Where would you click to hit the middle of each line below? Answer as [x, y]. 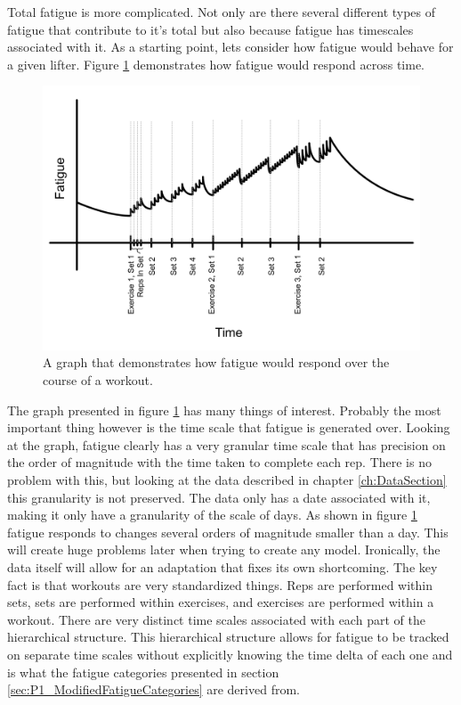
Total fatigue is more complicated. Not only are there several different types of [222, 12]
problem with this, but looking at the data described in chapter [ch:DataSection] [227, 480]
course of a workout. [98, 380]
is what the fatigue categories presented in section [143, 672]
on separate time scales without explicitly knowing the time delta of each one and [230, 654]
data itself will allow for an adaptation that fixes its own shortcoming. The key [222, 566]
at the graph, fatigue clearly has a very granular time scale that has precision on [226, 444]
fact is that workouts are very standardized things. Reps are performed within [220, 584]
